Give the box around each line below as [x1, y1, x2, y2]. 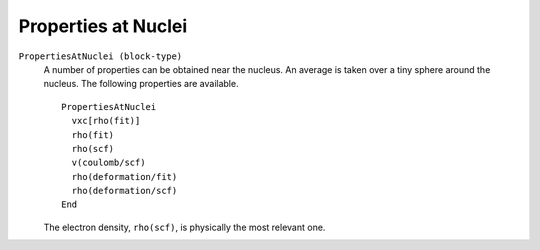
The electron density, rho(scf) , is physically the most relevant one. [43, 221, 326, 233]
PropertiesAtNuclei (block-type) [18, 50, 183, 62]
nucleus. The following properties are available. [43, 78, 239, 90]
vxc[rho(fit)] [71, 115, 141, 127]
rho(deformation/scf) [71, 185, 178, 197]
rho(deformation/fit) [71, 171, 178, 182]
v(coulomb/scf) [71, 157, 146, 169]
